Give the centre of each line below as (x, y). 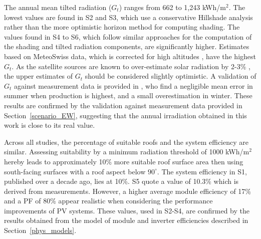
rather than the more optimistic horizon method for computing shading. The (122, 27)
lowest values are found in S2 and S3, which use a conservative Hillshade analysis (128, 17)
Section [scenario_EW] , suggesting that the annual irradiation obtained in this (125, 115)
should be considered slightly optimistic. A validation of (171, 76)
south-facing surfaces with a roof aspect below (75, 171)
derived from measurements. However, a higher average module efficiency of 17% (128, 191)
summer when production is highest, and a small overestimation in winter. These (128, 95)
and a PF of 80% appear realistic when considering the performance (108, 201)
